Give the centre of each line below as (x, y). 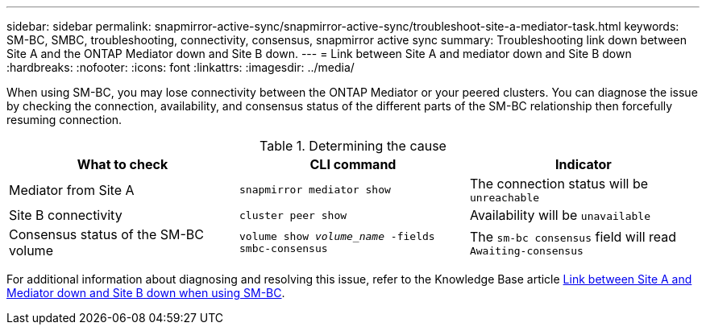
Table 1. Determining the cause (353, 146)
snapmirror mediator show (315, 190)
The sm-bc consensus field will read (573, 236)
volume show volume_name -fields (337, 236)
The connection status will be (559, 184)
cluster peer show (293, 215)
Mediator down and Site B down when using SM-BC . (146, 293)
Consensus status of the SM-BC (106, 234)
